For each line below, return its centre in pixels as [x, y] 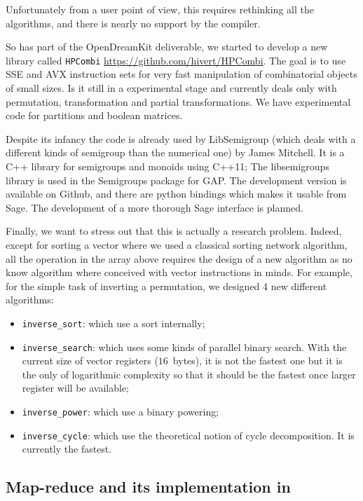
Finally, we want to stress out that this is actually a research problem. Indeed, [174, 231]
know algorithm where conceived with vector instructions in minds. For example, [179, 272]
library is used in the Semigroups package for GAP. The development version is [176, 180]
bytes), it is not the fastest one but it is [258, 361]
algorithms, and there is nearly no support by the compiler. [133, 23]
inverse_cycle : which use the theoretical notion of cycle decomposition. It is [188, 435]
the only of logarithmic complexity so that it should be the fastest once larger [189, 374]
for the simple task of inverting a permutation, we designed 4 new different [166, 286]
